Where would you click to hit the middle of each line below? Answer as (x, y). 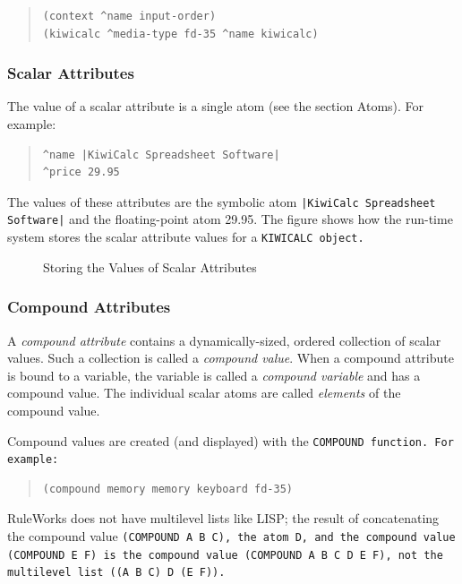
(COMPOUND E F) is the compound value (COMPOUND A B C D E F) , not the (225, 555)
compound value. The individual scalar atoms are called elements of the (204, 393)
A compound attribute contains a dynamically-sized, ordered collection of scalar (224, 340)
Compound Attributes (89, 307)
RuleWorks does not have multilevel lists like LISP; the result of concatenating (223, 518)
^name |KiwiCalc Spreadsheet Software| (161, 155)
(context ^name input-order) (129, 16)
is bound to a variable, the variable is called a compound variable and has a (214, 375)
